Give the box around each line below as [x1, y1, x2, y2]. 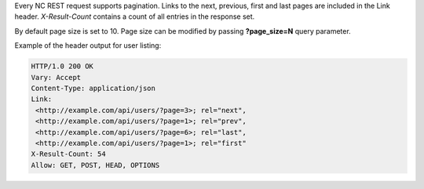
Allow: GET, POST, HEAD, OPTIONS [31, 161, 160, 169]
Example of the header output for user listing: [14, 41, 162, 50]
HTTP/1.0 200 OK [31, 62, 94, 71]
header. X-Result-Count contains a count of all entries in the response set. [14, 12, 255, 21]
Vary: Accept [31, 73, 82, 82]
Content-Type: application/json [31, 83, 156, 93]
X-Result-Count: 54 [31, 150, 106, 158]
